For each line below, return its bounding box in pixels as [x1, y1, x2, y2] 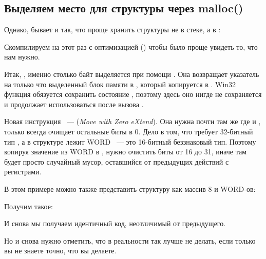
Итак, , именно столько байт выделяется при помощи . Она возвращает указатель [4, 68, 259, 79]
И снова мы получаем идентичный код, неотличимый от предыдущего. [4, 218, 226, 229]
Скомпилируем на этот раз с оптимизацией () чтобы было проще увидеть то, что [4, 41, 258, 52]
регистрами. [4, 166, 42, 177]
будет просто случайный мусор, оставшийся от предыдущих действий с [4, 156, 229, 167]
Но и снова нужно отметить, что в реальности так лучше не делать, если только [4, 235, 256, 246]
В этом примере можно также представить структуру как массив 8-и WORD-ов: [4, 183, 256, 194]
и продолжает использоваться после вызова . [4, 98, 144, 109]
